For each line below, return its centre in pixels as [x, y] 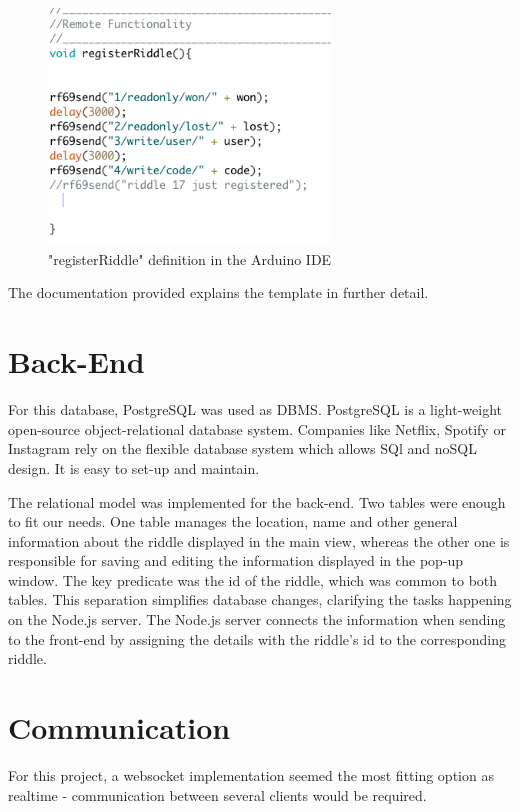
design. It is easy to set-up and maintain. [134, 467]
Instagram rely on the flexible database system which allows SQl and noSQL [242, 448]
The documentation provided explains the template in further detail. [218, 292]
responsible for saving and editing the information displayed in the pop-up [236, 560]
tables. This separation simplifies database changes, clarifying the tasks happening [260, 599]
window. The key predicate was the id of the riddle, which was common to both [253, 579]
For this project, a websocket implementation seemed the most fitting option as [251, 774]
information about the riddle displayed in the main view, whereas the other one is [259, 540]
